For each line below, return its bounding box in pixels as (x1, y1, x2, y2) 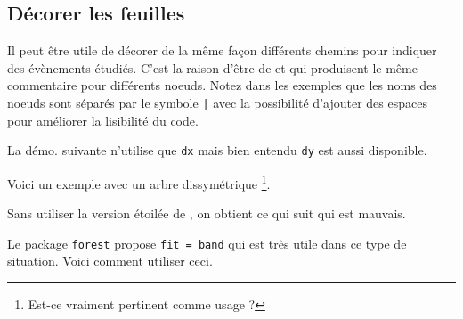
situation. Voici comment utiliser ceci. (7, 251, 213, 270)
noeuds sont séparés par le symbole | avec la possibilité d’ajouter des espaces (7, 93, 427, 111)
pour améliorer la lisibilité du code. (7, 110, 199, 129)
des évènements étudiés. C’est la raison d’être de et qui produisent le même (7, 58, 418, 77)
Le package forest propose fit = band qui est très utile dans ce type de (7, 233, 407, 252)
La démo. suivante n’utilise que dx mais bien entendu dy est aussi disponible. (7, 141, 427, 159)
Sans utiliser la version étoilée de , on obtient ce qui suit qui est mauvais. (7, 204, 406, 223)
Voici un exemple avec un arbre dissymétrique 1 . (7, 171, 271, 192)
